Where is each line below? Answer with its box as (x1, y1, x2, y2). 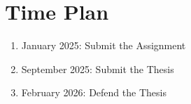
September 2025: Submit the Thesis (21, 61, 174, 76)
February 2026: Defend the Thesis (21, 85, 167, 100)
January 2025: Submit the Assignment (21, 38, 186, 53)
